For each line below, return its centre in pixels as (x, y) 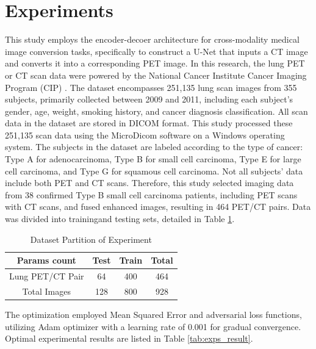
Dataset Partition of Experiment (91, 239)
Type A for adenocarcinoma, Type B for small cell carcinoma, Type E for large (153, 159)
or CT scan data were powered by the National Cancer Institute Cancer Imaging (156, 75)
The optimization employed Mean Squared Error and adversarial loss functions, (153, 314)
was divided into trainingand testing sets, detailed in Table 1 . (120, 219)
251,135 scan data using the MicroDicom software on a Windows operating (145, 135)
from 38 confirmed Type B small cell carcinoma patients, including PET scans (151, 194)
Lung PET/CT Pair (47, 276)
